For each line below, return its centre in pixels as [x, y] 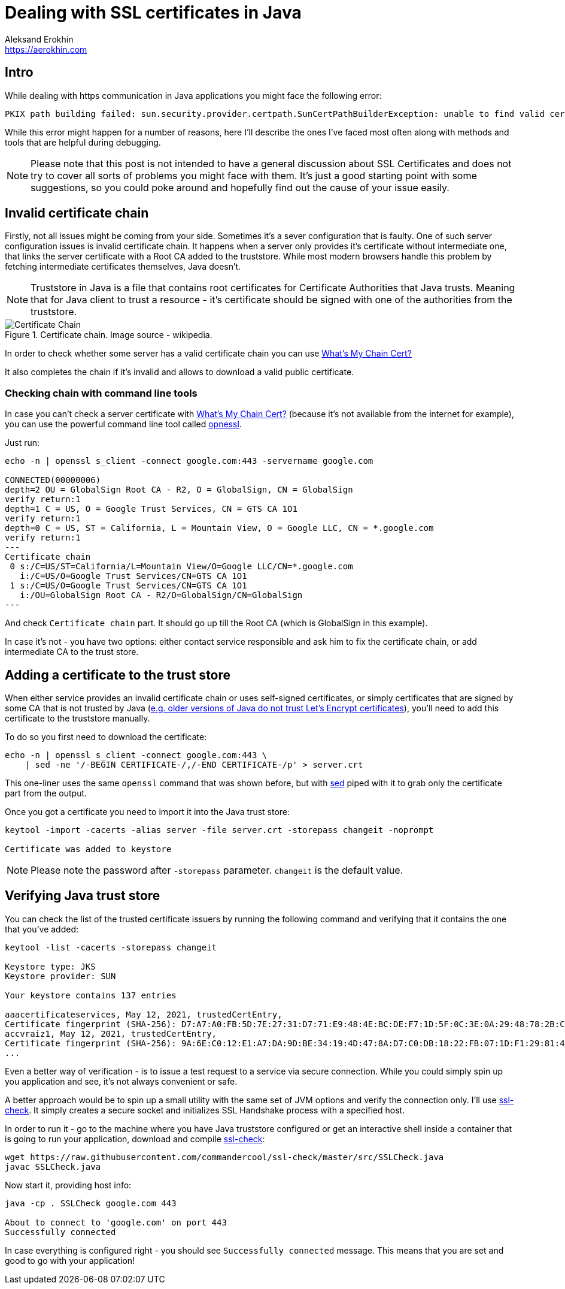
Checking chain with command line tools [101, 393]
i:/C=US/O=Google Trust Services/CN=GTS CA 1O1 [133, 576]
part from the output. [46, 793]
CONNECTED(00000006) [53, 480]
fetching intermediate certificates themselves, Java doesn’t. [123, 267]
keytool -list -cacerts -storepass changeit [111, 947]
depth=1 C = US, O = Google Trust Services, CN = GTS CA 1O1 [151, 509]
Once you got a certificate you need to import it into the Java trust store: [148, 812]
